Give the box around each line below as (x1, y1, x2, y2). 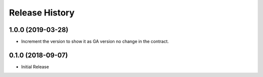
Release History (9, 7, 75, 18)
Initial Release (21, 63, 49, 70)
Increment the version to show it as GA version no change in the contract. (21, 39, 169, 45)
